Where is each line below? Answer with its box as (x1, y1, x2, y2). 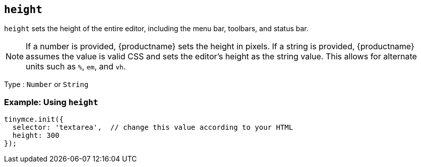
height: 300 (12, 131, 59, 140)
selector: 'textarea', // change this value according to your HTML (12, 123, 293, 132)
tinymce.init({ (4, 115, 64, 124)
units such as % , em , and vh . (26, 61, 126, 72)
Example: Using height (4, 97, 98, 107)
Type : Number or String (4, 80, 89, 89)
